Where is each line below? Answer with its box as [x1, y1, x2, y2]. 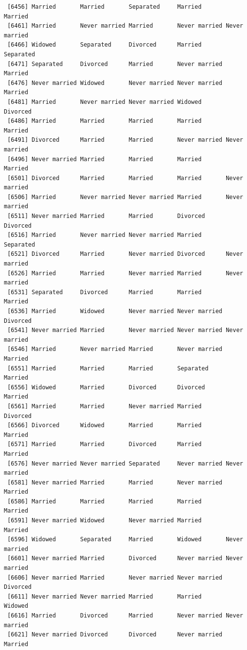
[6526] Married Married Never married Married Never [7, 269, 243, 277]
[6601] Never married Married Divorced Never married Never [7, 555, 243, 562]
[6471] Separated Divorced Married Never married [7, 60, 223, 67]
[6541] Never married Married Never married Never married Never [7, 327, 243, 334]
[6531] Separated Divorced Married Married [7, 288, 202, 296]
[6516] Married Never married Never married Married [7, 232, 202, 239]
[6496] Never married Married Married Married [7, 155, 202, 163]
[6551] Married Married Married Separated [7, 365, 209, 372]
